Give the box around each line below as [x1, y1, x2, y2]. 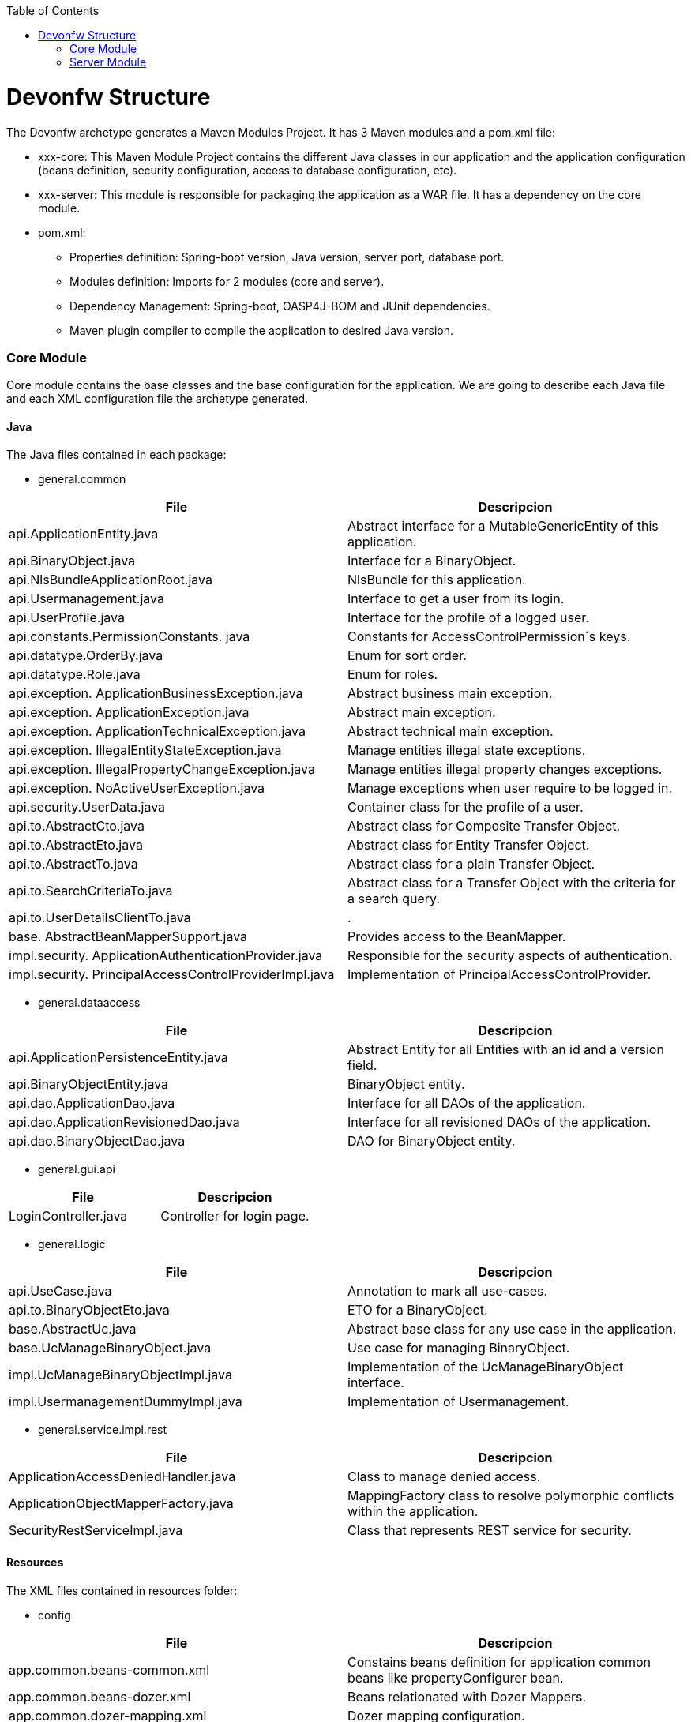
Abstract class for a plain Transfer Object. [347, 856, 595, 872]
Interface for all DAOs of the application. [347, 1095, 586, 1112]
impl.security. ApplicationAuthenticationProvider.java [9, 947, 323, 964]
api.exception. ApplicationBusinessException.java [9, 685, 303, 702]
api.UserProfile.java [9, 610, 125, 626]
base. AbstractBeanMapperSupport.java [9, 929, 248, 945]
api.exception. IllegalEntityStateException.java [9, 742, 282, 759]
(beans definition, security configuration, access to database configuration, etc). [38, 163, 457, 177]
